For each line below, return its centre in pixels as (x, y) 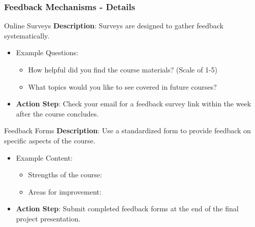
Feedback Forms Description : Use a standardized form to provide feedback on (127, 130)
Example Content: (44, 157)
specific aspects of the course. (50, 140)
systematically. (27, 35)
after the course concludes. (57, 113)
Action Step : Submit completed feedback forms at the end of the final (127, 209)
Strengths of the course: (65, 175)
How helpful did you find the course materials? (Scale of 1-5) (123, 69)
